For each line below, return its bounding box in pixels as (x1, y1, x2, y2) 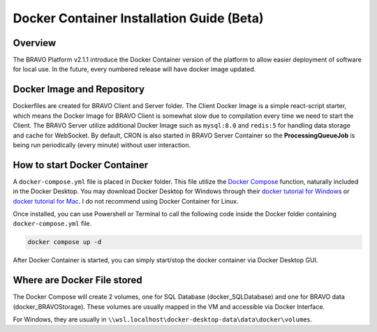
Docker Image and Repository (13, 84, 145, 96)
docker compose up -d (27, 238, 102, 246)
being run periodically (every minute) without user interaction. (13, 140, 191, 149)
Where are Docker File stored (13, 274, 142, 286)
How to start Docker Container (13, 159, 149, 171)
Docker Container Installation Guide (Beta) (13, 10, 264, 26)
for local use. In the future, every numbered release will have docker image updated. (13, 65, 256, 73)
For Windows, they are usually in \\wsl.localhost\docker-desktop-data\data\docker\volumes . (13, 315, 313, 324)
